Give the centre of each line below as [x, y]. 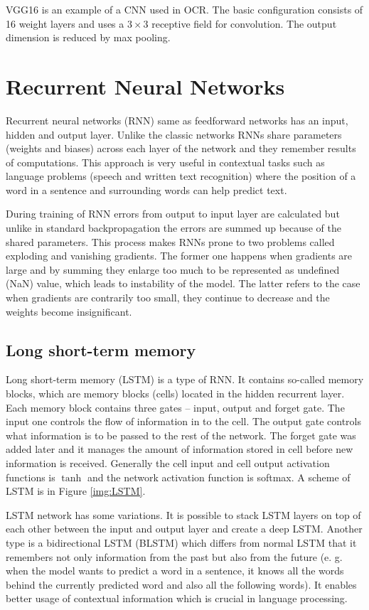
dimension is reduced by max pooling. [88, 37]
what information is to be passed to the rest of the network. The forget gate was [181, 435]
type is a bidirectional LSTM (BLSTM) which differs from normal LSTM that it [181, 542]
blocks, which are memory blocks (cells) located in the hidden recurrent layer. [175, 394]
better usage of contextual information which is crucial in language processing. [177, 598]
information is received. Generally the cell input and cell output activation [168, 462]
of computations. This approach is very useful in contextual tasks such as [165, 162]
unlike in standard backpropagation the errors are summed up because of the [173, 228]
